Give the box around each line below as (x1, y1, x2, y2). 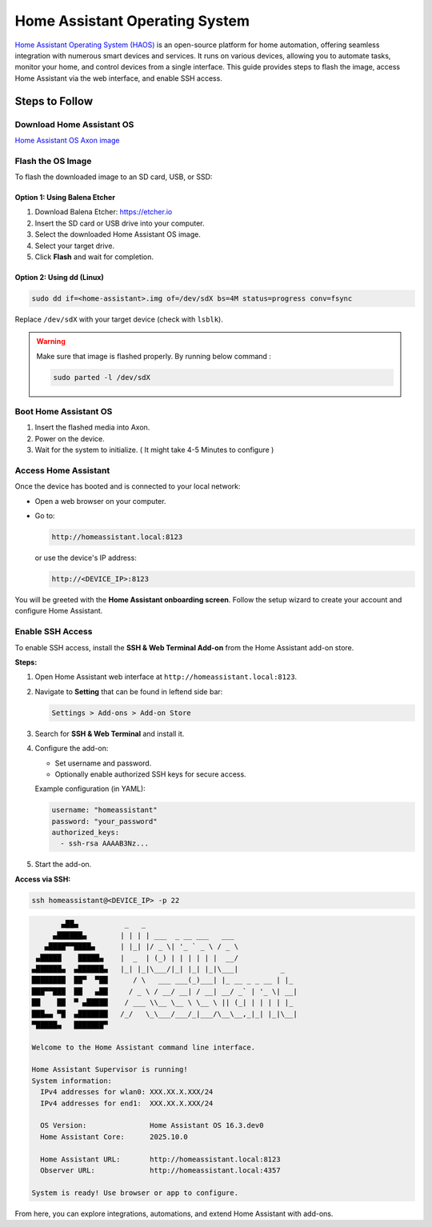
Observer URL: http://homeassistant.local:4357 (40, 1166, 281, 1175)
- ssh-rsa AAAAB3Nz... (60, 839, 150, 848)
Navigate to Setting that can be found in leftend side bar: (34, 686, 223, 696)
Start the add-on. (34, 860, 92, 869)
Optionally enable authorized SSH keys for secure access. (54, 769, 247, 779)
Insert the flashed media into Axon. (34, 422, 150, 432)
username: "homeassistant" (51, 805, 158, 815)
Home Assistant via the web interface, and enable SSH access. (14, 73, 223, 83)
